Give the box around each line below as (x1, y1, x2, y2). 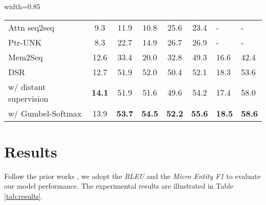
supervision (8, 92, 49, 104)
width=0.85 (4, 1, 40, 11)
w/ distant (8, 80, 46, 93)
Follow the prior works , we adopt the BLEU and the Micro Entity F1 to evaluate (4, 170, 261, 181)
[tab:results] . (4, 190, 43, 201)
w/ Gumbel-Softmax (8, 107, 82, 119)
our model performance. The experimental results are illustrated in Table (4, 180, 234, 191)
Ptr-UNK (8, 36, 42, 48)
